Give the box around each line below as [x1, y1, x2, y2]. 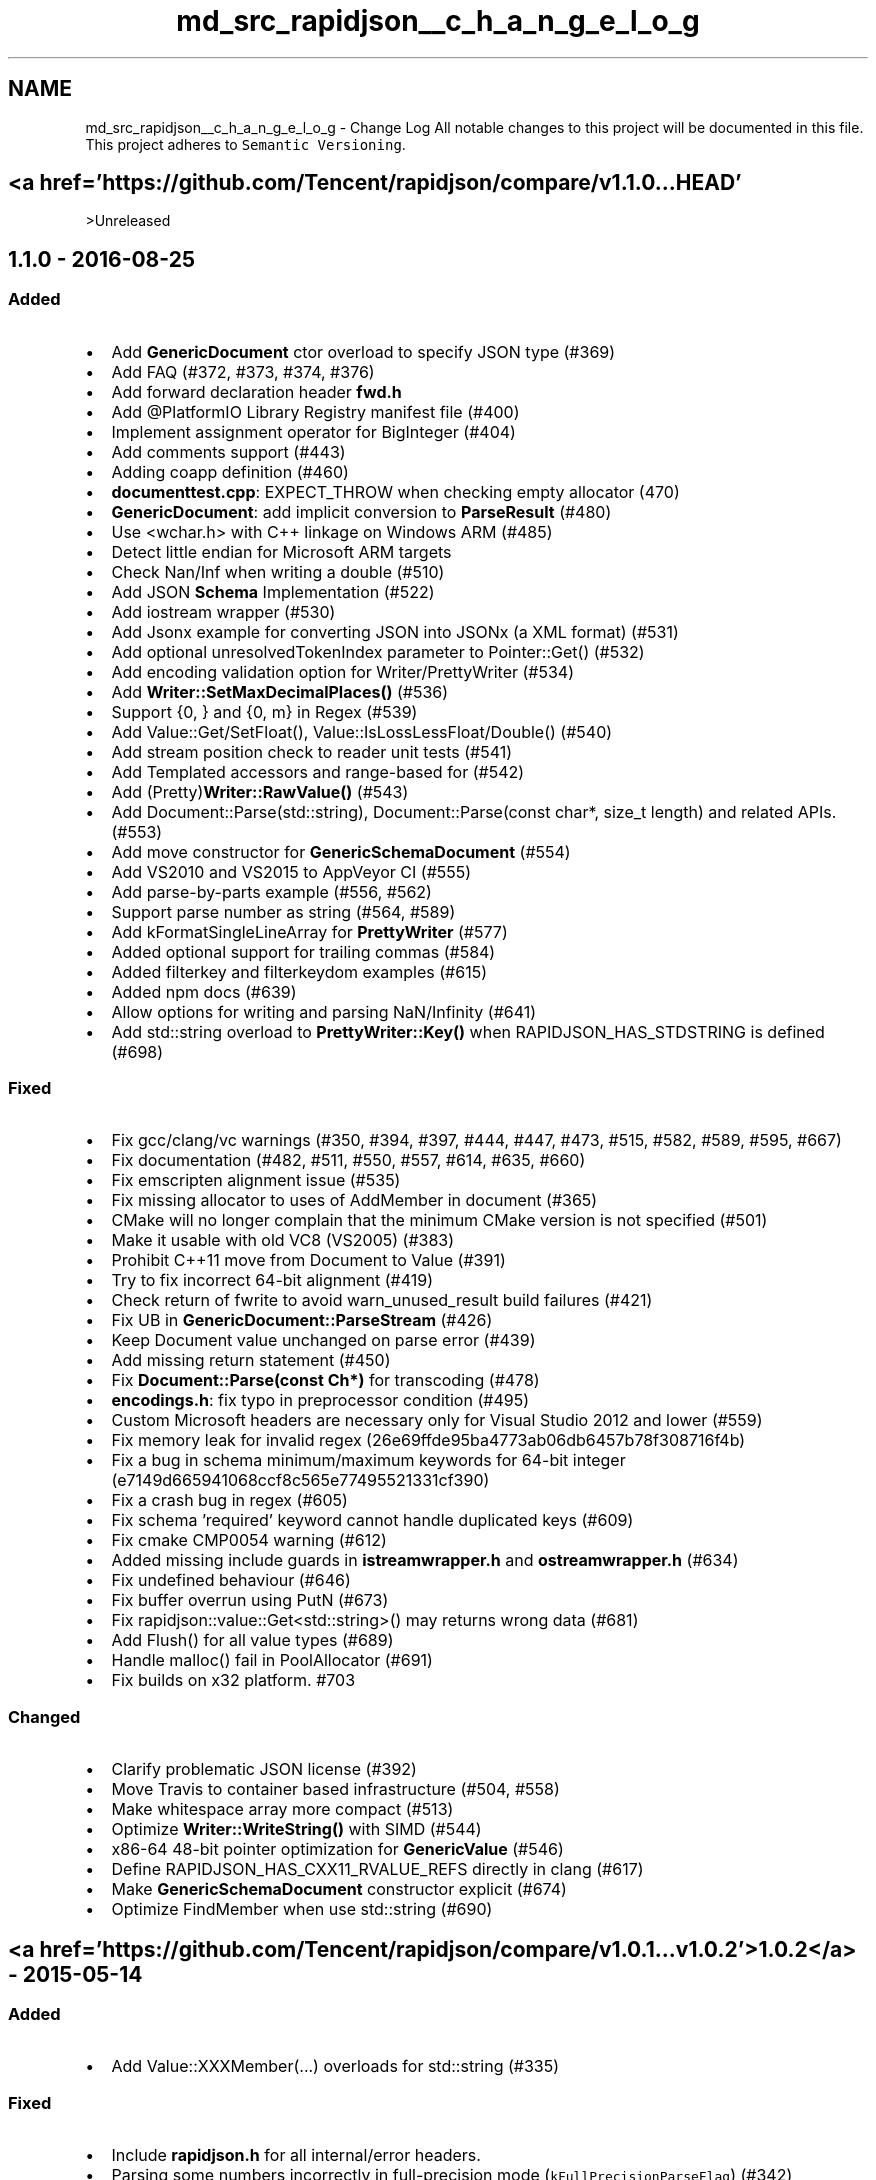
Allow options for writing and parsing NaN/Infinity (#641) [111, 1001, 537, 1022]
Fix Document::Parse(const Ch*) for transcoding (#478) [111, 1370, 540, 1391]
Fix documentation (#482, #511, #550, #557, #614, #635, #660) [111, 1150, 586, 1171]
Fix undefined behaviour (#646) [111, 1570, 351, 1591]
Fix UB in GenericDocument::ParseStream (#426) [111, 1310, 493, 1331]
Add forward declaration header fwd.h [111, 381, 402, 402]
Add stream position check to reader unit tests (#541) [111, 741, 513, 762]
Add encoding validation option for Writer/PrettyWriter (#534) [111, 661, 575, 682]
